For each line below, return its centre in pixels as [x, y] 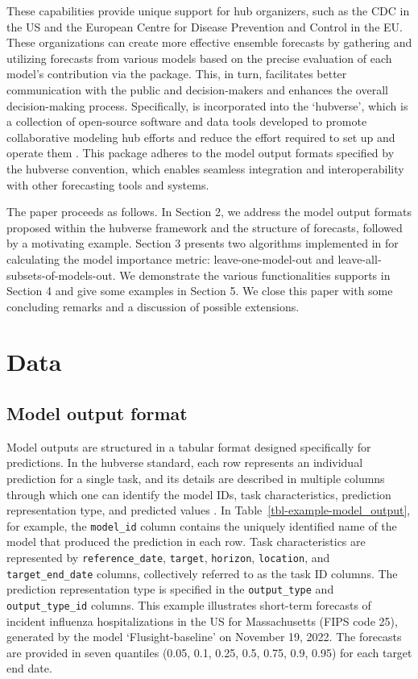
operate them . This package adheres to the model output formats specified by [201, 153]
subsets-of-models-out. [61, 275]
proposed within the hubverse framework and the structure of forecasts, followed [205, 227]
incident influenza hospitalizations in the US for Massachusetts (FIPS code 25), [202, 621]
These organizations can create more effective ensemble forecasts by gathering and [209, 42]
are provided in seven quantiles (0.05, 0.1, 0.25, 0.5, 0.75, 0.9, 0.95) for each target [209, 652]
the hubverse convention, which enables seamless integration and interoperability [205, 168]
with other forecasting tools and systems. [108, 184]
